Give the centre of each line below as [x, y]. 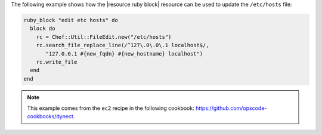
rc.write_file [57, 62]
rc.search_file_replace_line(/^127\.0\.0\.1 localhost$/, [123, 45]
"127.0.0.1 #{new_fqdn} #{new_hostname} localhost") [124, 53]
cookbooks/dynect [50, 116]
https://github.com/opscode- [231, 108]
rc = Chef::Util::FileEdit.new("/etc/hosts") [104, 37]
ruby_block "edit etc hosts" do [71, 20]
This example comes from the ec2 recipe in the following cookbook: [111, 108]
